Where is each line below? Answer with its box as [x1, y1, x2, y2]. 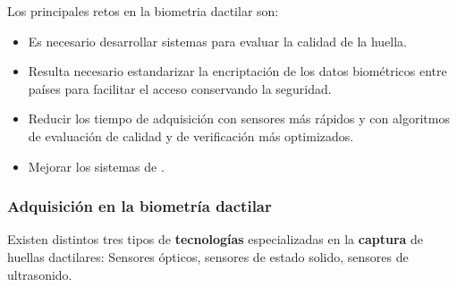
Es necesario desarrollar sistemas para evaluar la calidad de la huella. [28, 31, 408, 50]
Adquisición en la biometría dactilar [7, 195, 272, 217]
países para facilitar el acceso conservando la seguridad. [28, 79, 332, 97]
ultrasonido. [7, 265, 72, 283]
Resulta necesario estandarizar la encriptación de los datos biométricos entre [28, 62, 447, 80]
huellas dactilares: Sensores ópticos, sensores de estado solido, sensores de [7, 247, 409, 266]
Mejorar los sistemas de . [28, 156, 165, 175]
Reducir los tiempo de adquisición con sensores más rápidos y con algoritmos [28, 109, 450, 128]
